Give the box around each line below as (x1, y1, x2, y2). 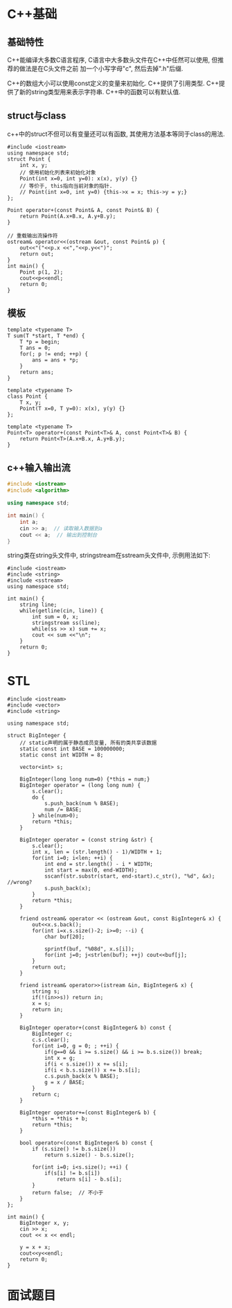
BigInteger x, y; (19, 1220, 70, 1227)
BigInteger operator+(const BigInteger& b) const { (19, 1025, 172, 1032)
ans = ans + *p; (32, 356, 79, 364)
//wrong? (7, 879, 33, 886)
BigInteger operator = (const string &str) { (19, 836, 154, 844)
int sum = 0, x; (32, 614, 79, 621)
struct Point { (7, 155, 51, 163)
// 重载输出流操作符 (7, 232, 58, 239)
